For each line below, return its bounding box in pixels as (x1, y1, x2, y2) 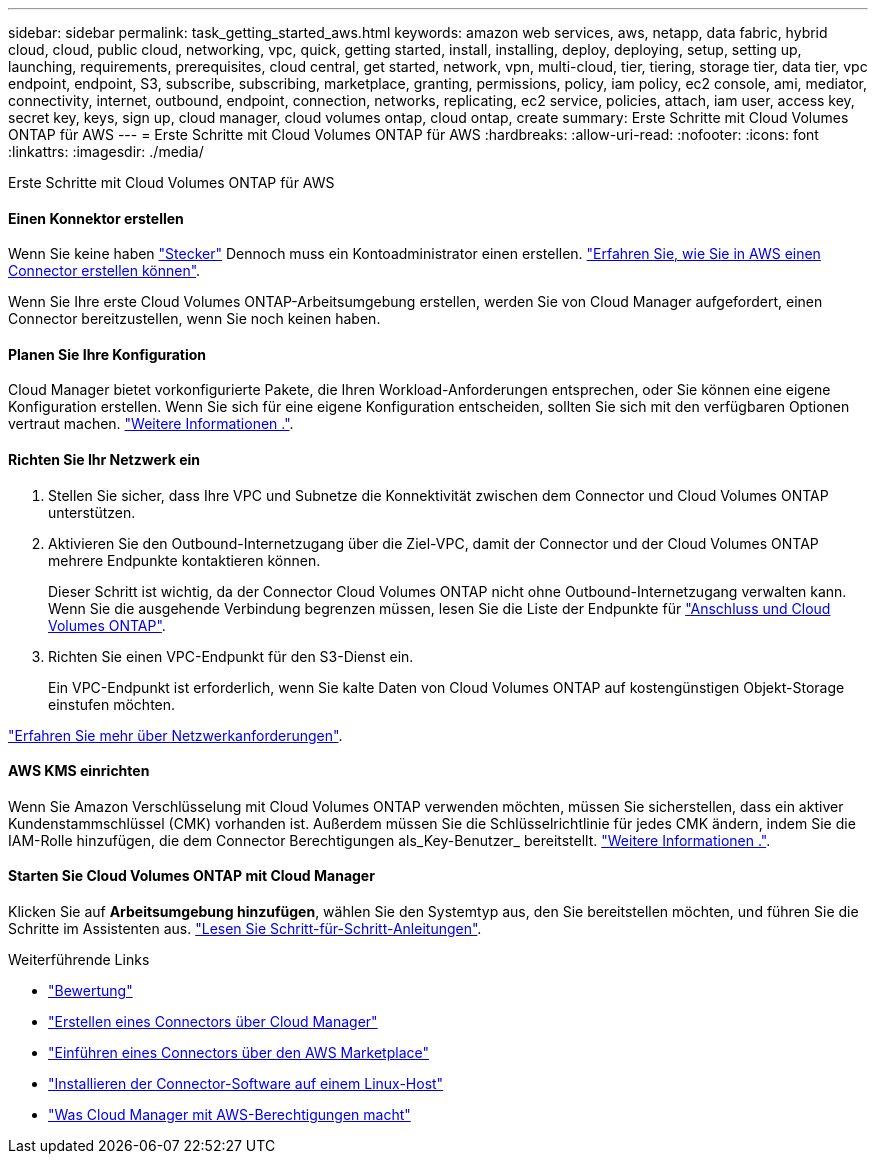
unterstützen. (48, 503, 136, 521)
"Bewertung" (48, 982, 133, 1000)
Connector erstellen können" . (8, 262, 201, 280)
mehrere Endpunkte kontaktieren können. (48, 551, 321, 569)
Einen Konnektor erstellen (8, 209, 184, 227)
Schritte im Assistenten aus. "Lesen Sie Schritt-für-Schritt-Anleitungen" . (8, 920, 482, 938)
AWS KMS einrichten (8, 762, 150, 780)
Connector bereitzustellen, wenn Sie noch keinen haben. (8, 310, 381, 328)
